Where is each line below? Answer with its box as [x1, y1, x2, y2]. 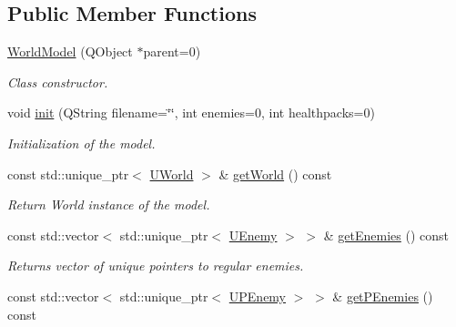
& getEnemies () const [323, 225, 450, 244]
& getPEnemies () [332, 286, 433, 305]
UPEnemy [228, 286, 287, 305]
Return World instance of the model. [7, 195, 210, 214]
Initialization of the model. [7, 133, 156, 152]
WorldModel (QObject [7, 42, 133, 61]
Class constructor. [7, 72, 108, 91]
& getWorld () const [218, 164, 332, 183]
